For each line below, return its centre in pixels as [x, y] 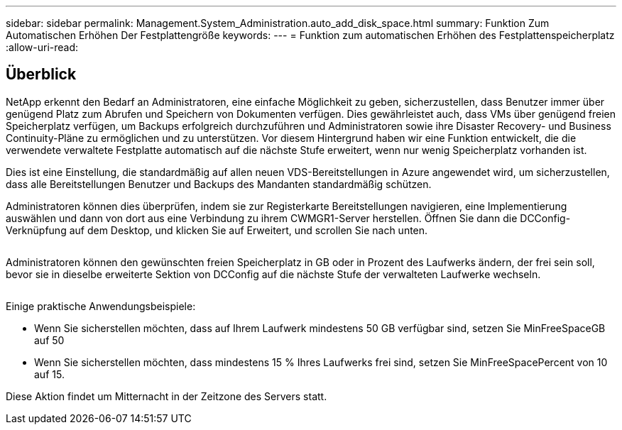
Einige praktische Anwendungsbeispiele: [101, 306]
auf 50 [49, 340]
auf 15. [49, 374]
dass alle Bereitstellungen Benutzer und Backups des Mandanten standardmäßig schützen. [219, 184]
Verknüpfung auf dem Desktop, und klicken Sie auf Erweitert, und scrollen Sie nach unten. [217, 230]
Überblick [41, 75]
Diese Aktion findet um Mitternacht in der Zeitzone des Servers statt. [167, 396]
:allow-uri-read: [42, 47]
